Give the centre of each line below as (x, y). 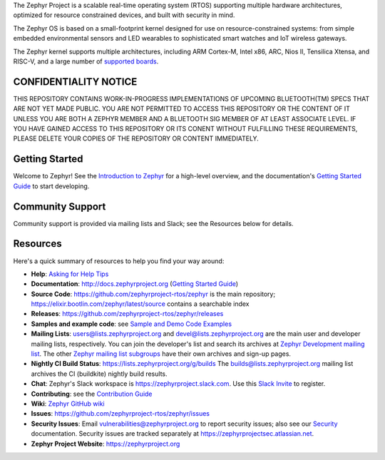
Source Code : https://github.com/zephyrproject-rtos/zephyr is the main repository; (153, 294)
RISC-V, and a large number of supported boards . (86, 61)
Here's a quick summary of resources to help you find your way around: (119, 261)
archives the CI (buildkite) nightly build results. (99, 374)
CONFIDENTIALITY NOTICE (75, 82)
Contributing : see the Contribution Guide (92, 394)
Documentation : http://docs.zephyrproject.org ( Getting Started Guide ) (135, 284)
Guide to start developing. (51, 186)
